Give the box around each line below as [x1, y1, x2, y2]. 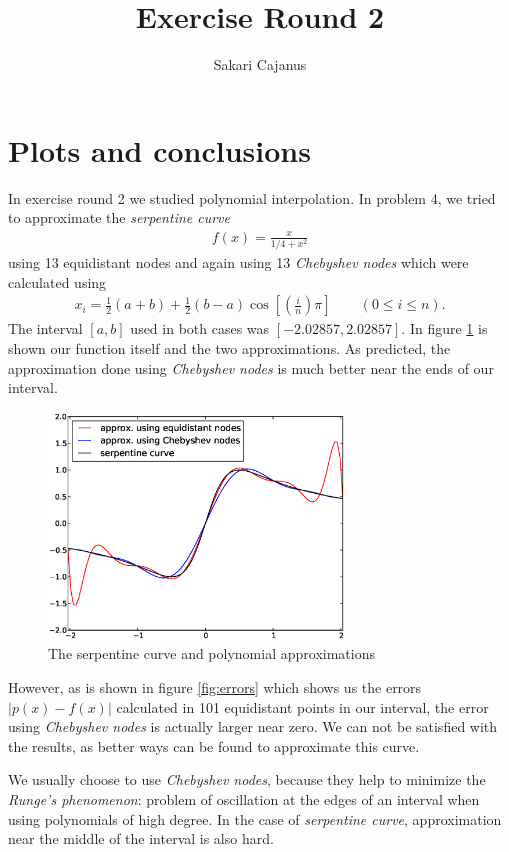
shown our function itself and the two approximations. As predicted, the [8, 338, 451, 358]
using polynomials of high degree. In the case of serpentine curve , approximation [8, 808, 502, 829]
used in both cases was [130, 318, 270, 339]
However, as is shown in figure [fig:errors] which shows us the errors [8, 677, 422, 697]
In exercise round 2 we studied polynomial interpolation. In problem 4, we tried [8, 187, 496, 208]
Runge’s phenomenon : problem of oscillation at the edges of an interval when [8, 788, 480, 809]
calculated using [8, 271, 107, 292]
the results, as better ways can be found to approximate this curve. [8, 735, 420, 756]
